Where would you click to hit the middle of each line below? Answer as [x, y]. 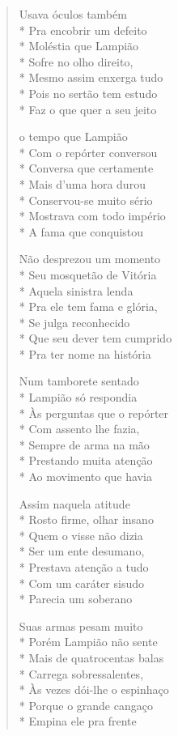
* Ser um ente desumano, [82, 551]
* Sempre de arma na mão [84, 444]
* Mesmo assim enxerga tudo [91, 77]
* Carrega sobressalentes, [81, 673]
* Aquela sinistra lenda [76, 290]
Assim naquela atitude [74, 503]
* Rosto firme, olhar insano [86, 519]
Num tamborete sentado [79, 381]
